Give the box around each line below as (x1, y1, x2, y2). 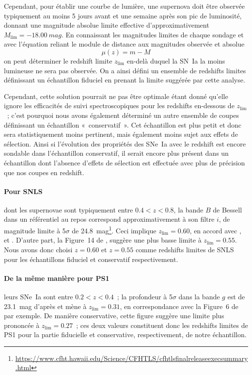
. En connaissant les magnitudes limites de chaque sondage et (61, 29, 244, 39)
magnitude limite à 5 (4, 225, 66, 235)
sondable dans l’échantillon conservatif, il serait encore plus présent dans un (4, 148, 229, 158)
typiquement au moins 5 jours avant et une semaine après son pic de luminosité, (4, 10, 242, 20)
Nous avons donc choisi (4, 244, 73, 254)
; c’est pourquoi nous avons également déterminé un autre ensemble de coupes (7, 110, 239, 120)
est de (227, 291, 245, 301)
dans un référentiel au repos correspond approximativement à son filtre (4, 214, 215, 224)
